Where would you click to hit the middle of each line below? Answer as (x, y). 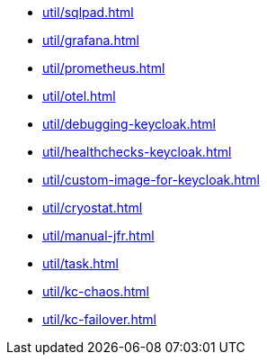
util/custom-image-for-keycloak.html (151, 180)
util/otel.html (79, 96)
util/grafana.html (91, 40)
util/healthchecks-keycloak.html (137, 152)
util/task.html (80, 263)
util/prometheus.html (104, 68)
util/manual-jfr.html (98, 235)
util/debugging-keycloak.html (129, 124)
